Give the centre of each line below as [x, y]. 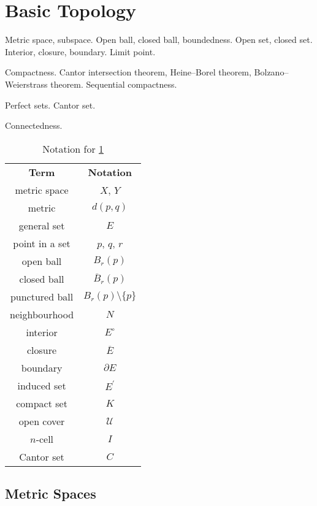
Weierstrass [26, 84]
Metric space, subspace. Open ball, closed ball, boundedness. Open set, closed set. [159, 40]
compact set [42, 403]
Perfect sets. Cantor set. [50, 105]
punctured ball [42, 296]
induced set [42, 385]
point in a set [42, 243]
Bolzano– [271, 72]
